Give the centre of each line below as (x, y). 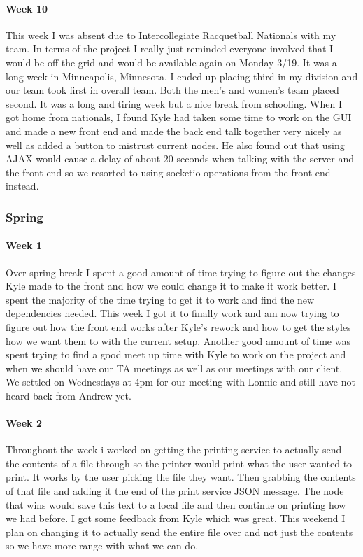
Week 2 (24, 423)
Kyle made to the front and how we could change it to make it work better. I (171, 286)
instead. (22, 186)
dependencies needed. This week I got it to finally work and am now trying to (172, 313)
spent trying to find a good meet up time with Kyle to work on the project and (176, 354)
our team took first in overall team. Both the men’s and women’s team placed (172, 90)
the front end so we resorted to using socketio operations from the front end (168, 172)
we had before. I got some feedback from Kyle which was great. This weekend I (176, 518)
